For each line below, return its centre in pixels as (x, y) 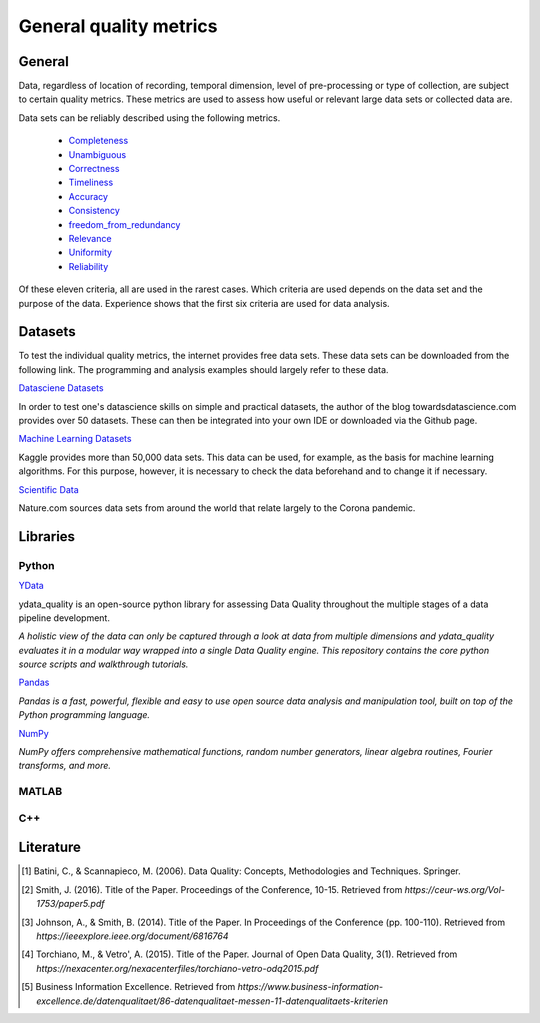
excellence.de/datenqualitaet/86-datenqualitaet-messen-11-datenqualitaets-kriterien (212, 1001)
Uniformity (90, 252)
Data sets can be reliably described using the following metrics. (149, 117)
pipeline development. (64, 617)
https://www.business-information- (310, 987)
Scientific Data (48, 489)
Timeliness (91, 182)
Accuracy (88, 196)
